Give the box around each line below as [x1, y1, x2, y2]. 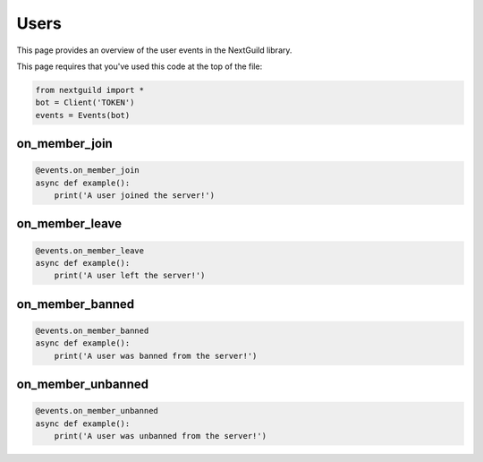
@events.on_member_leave [35, 245, 145, 255]
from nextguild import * [35, 85, 145, 95]
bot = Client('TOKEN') [35, 98, 135, 107]
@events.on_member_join [35, 166, 140, 175]
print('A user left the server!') [54, 270, 206, 281]
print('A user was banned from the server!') [54, 350, 258, 361]
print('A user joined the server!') [54, 191, 215, 201]
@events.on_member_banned [35, 326, 149, 336]
